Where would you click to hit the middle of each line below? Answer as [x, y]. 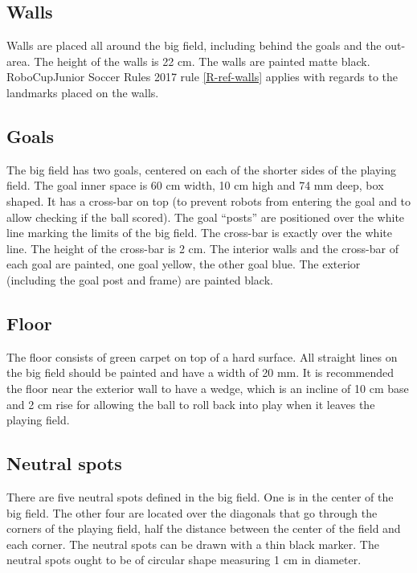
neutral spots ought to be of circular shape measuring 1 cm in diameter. [184, 560]
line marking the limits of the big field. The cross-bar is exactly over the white [199, 233]
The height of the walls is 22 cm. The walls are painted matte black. [202, 61]
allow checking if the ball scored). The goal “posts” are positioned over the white [206, 217]
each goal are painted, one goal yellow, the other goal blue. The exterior [184, 264]
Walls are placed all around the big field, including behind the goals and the [194, 45]
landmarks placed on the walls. [83, 92]
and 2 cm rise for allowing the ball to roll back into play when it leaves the [191, 404]
